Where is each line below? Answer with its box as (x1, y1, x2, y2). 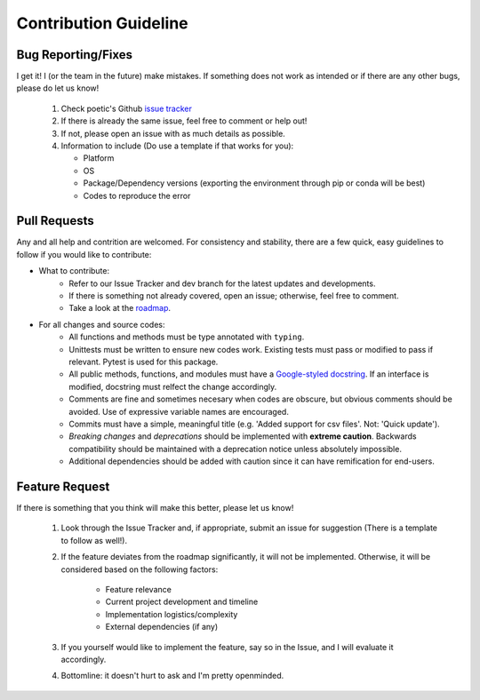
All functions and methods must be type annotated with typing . (68, 331, 305, 342)
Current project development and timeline (105, 596, 259, 608)
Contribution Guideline (16, 13, 188, 33)
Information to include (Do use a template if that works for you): (60, 140, 294, 151)
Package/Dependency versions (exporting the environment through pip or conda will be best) (83, 178, 426, 188)
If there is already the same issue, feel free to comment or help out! (60, 115, 308, 126)
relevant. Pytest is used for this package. (68, 356, 219, 367)
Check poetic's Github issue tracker (60, 103, 193, 114)
